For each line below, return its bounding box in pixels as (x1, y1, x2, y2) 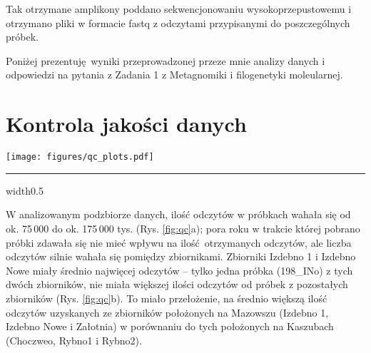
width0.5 (6, 183, 44, 198)
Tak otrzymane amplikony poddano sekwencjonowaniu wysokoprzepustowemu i (6, 1, 352, 16)
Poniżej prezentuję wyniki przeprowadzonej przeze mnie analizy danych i (6, 53, 325, 68)
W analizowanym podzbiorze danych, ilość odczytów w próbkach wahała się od (6, 207, 351, 222)
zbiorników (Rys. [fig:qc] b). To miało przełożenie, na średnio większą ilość (6, 290, 327, 305)
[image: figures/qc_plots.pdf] (6, 152, 154, 163)
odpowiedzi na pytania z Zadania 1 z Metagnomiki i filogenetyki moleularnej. (6, 67, 343, 82)
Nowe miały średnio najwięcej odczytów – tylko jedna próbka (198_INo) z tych (6, 262, 353, 277)
